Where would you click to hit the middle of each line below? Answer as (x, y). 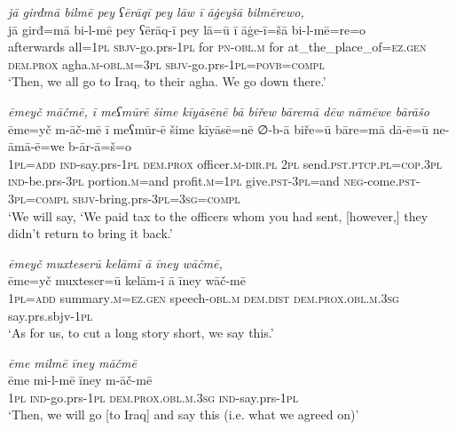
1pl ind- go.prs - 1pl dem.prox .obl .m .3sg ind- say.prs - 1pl (153, 397)
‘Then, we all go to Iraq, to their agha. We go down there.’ (167, 81)
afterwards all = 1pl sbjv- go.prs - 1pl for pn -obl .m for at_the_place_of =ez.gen (217, 47)
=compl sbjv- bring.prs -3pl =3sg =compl (133, 198)
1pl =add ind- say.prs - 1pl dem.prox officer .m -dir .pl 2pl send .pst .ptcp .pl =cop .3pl (225, 163)
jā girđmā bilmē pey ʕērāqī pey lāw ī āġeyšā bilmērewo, (156, 12)
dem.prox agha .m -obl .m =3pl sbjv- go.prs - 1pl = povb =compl (166, 64)
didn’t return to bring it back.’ (90, 233)
